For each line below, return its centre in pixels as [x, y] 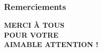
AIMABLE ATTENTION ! [51, 44]
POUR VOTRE [31, 34]
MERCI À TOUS [34, 25]
